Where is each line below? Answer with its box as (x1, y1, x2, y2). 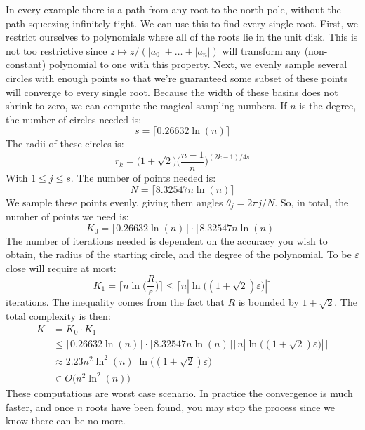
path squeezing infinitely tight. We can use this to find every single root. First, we (6, 15, 358, 30)
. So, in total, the (274, 194, 349, 209)
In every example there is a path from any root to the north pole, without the (6, 2, 341, 16)
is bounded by (238, 295, 299, 309)
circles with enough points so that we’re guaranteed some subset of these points (6, 70, 348, 85)
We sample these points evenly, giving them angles (6, 194, 223, 209)
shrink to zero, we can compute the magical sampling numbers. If (6, 98, 287, 113)
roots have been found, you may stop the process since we (86, 399, 336, 414)
